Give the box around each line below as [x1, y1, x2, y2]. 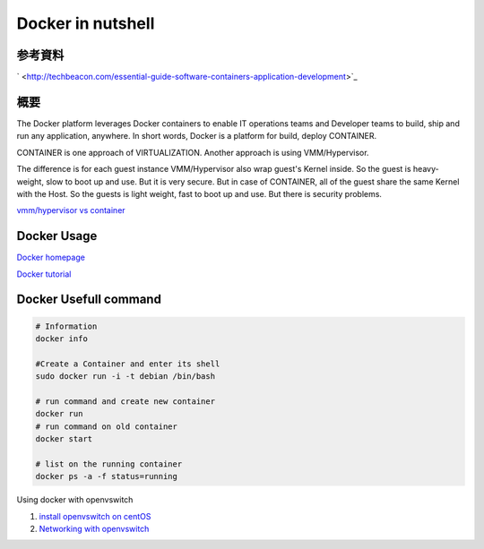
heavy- [412, 164, 439, 175]
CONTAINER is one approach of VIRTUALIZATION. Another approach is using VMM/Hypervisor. [16, 147, 369, 158]
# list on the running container [35, 459, 183, 469]
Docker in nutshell [16, 13, 155, 33]
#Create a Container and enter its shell [35, 358, 220, 369]
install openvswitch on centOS [39, 510, 151, 521]
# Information [35, 321, 98, 331]
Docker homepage [16, 252, 85, 263]
